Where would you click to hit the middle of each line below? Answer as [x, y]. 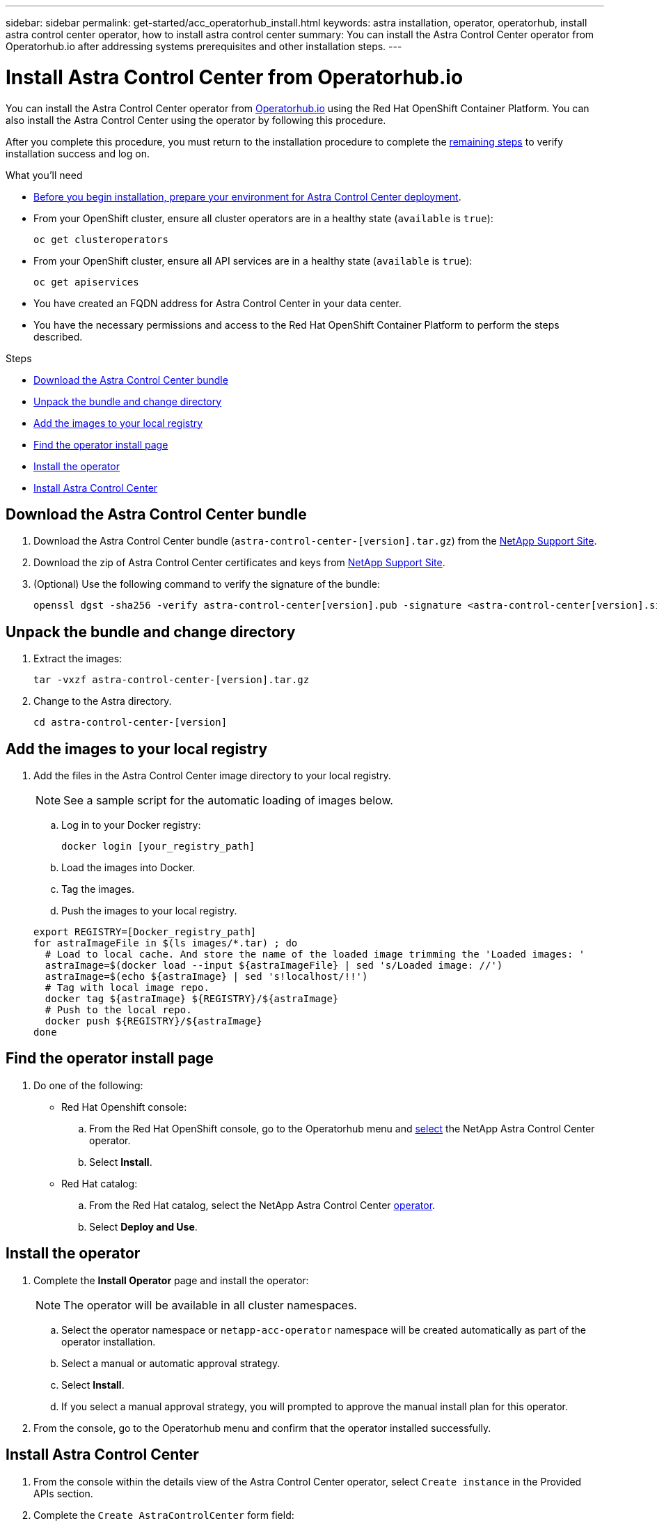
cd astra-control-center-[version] [130, 723]
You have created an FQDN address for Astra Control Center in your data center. [217, 303]
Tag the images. [98, 889]
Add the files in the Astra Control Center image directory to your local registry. [212, 776]
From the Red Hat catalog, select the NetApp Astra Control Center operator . [262, 1205]
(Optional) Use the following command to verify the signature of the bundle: [207, 584]
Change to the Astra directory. [103, 701]
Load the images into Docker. [128, 868]
